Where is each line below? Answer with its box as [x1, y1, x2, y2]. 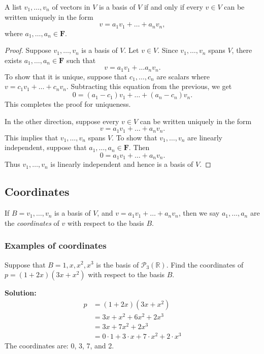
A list [5, 2, 22, 12]
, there [232, 45, 252, 55]
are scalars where [156, 71, 210, 81]
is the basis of [96, 259, 139, 270]
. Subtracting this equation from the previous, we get [66, 81, 232, 92]
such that [66, 54, 96, 65]
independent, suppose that [5, 142, 87, 153]
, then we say [178, 208, 220, 218]
